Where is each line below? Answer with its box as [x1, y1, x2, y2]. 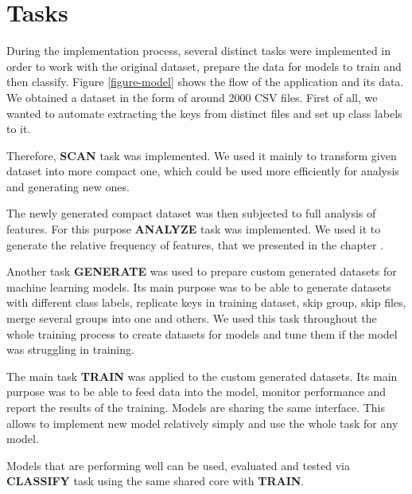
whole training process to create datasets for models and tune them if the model [6, 325, 398, 342]
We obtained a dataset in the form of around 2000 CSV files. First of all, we [6, 88, 378, 105]
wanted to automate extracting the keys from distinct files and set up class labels [6, 104, 402, 121]
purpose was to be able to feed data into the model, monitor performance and [6, 383, 387, 400]
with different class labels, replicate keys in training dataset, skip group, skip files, [6, 294, 406, 311]
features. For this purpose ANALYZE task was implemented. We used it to [6, 221, 381, 237]
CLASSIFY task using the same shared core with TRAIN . [6, 472, 305, 489]
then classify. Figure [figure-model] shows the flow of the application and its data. [6, 73, 404, 90]
